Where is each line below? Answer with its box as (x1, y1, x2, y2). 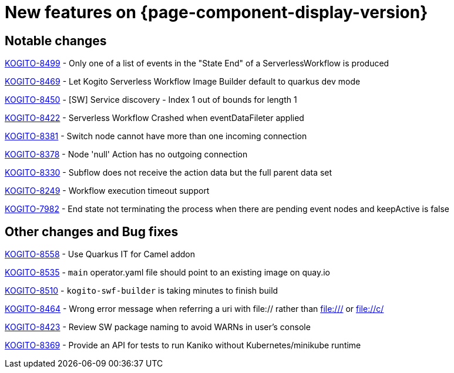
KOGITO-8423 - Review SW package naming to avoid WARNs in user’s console (5, 322, 311, 332)
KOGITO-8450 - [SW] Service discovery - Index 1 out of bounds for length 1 (5, 95, 297, 105)
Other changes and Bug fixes (5, 224, 179, 239)
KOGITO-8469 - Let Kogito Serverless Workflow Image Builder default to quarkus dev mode (5, 76, 361, 87)
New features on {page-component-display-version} (5, 2, 428, 22)
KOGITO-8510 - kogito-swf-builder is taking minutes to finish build (5, 285, 278, 296)
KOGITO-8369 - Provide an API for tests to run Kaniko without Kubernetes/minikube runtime (5, 340, 361, 351)
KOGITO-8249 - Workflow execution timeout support (5, 186, 210, 196)
